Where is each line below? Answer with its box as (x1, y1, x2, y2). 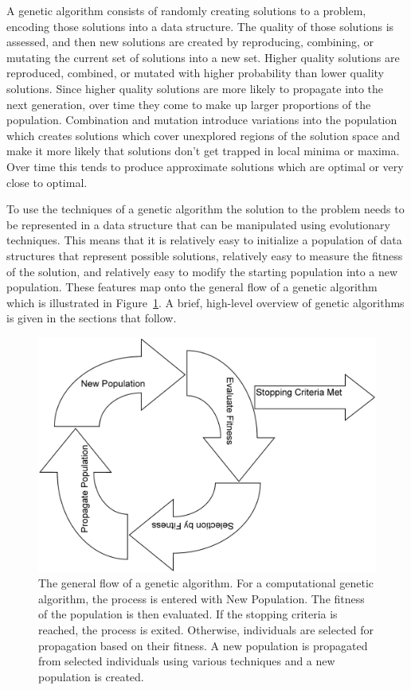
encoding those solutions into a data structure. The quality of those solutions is (6, 18, 394, 34)
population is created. (38, 668, 144, 684)
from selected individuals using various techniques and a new (38, 653, 335, 669)
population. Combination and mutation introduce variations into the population (6, 111, 397, 128)
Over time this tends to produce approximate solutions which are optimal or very (6, 158, 404, 174)
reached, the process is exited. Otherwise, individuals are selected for (38, 622, 374, 638)
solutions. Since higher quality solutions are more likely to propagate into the (6, 80, 383, 96)
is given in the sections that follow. (6, 310, 177, 326)
